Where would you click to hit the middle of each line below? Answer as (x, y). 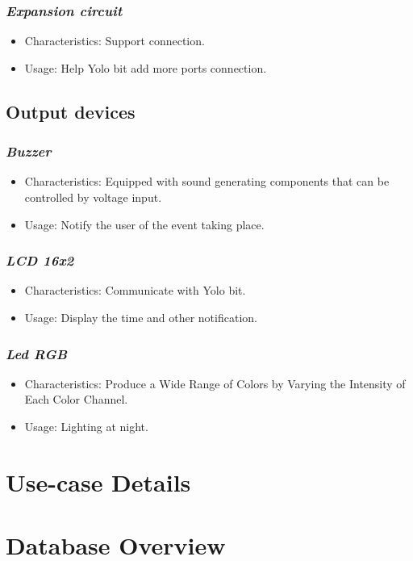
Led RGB (37, 353)
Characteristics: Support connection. (115, 41)
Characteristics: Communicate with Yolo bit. (135, 290)
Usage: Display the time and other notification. (141, 317)
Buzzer (29, 151)
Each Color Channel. (76, 399)
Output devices (71, 111)
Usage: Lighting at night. (86, 426)
